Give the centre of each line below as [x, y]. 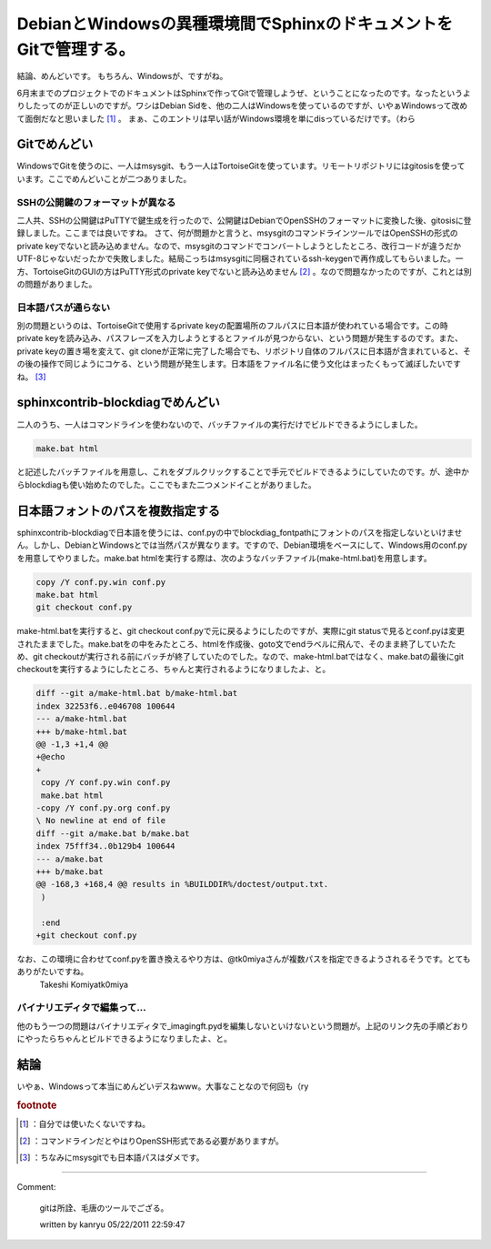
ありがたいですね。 [53, 972]
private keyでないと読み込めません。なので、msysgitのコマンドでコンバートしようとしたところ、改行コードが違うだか [239, 246]
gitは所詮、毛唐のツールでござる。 [104, 1208]
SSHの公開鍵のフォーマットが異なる [96, 202]
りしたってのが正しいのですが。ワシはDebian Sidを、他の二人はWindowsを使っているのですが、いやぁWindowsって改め [242, 106]
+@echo [50, 757]
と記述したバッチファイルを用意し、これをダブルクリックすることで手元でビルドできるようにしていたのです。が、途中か [243, 472]
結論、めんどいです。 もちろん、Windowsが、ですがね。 [122, 76]
